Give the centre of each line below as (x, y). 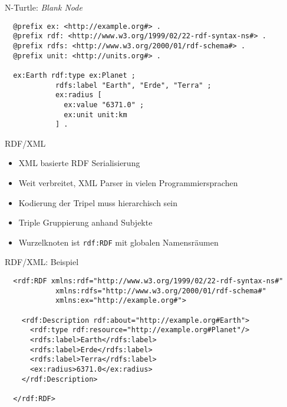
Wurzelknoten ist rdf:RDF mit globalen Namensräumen (118, 242)
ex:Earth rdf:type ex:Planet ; (74, 75)
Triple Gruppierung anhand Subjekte (85, 222)
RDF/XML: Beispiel (42, 262)
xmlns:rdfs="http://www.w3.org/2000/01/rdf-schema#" (161, 291)
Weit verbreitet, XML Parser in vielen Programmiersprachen (128, 183)
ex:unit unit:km (95, 115)
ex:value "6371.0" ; (104, 105)
